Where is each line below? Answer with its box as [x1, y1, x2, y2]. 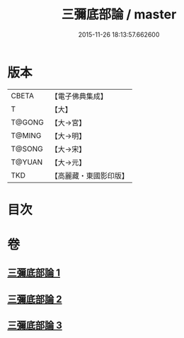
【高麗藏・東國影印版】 [50, 170, 129, 180]
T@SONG [11, 144, 44, 153]
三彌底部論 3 [7, 320, 62, 332]
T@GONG [11, 117, 44, 127]
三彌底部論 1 [7, 267, 61, 279]
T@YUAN [11, 157, 43, 167]
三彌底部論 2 [7, 293, 62, 305]
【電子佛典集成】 [50, 91, 108, 101]
